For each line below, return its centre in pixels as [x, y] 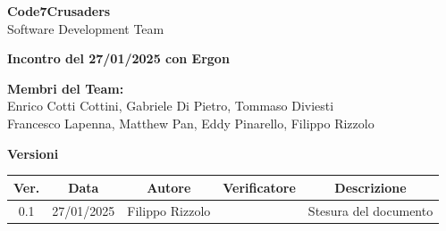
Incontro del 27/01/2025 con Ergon [118, 58]
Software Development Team [86, 28]
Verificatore [259, 187]
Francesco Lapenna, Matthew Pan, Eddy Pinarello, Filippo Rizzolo [191, 123]
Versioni [33, 153]
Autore [169, 187]
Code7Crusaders [59, 11]
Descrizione [370, 187]
